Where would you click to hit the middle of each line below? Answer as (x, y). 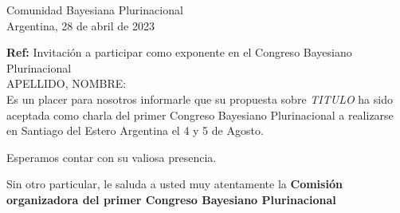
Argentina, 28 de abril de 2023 (80, 25)
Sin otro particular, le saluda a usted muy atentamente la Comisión (175, 184)
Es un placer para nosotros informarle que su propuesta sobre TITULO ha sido (200, 99)
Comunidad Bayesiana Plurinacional (95, 10)
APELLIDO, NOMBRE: (67, 83)
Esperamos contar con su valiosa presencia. (112, 157)
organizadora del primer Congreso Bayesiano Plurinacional (171, 199)
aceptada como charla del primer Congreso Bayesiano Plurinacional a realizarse (200, 114)
